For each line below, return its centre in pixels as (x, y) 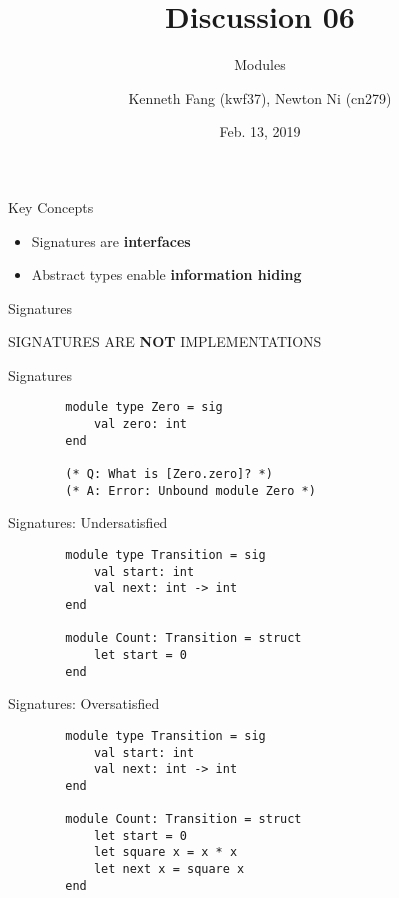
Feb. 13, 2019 (260, 131)
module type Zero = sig (144, 407)
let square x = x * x (165, 852)
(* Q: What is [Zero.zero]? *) (169, 474)
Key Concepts (51, 206)
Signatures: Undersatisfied (88, 522)
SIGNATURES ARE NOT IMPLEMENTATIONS (165, 341)
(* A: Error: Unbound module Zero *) (190, 490)
